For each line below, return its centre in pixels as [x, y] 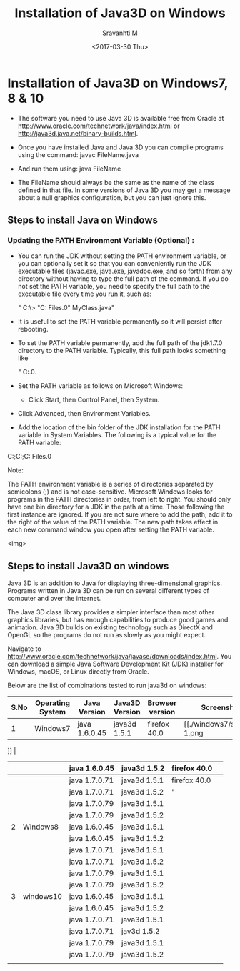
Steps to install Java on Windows [83, 220]
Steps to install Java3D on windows [88, 566]
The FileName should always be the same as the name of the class [116, 182]
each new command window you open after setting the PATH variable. [111, 529]
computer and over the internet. [54, 599]
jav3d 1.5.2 [140, 932]
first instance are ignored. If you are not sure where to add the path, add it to [120, 514]
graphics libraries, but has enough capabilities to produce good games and [118, 620]
